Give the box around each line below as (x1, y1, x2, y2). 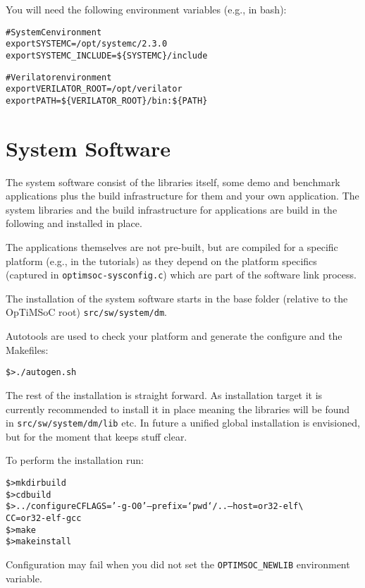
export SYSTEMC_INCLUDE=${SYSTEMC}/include (6, 50, 208, 61)
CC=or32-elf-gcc (6, 513, 82, 523)
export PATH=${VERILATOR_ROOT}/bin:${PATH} (6, 95, 208, 106)
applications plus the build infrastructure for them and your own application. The (6, 188, 359, 203)
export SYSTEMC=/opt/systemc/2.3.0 (6, 39, 168, 49)
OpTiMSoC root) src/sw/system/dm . (6, 305, 167, 319)
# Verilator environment (6, 72, 112, 82)
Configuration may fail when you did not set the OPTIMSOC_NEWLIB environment (6, 556, 350, 571)
